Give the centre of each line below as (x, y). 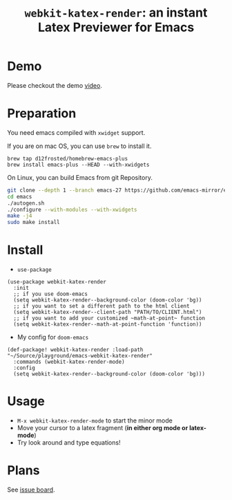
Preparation (42, 114)
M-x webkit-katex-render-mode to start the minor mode (95, 420)
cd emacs (20, 196)
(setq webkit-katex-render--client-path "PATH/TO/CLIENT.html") (108, 313)
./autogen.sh (26, 203)
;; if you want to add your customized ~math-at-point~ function (109, 318)
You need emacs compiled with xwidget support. (76, 132)
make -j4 (20, 216)
